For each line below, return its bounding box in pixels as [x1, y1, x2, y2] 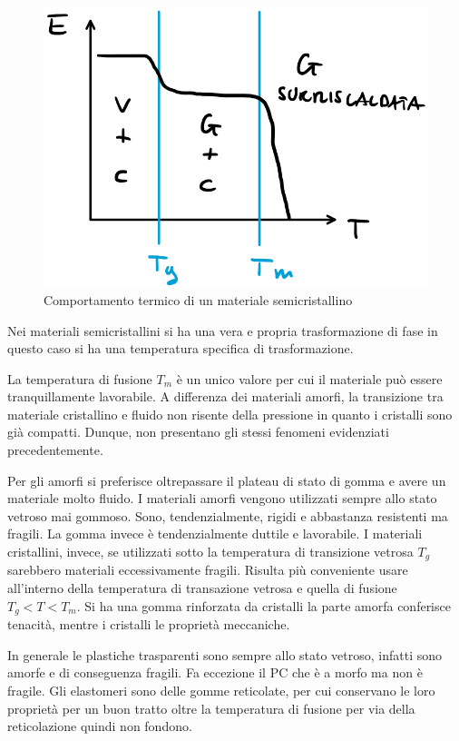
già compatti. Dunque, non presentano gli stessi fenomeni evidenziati [7, 422, 389, 441]
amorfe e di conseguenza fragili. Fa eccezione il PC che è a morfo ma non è [7, 663, 423, 682]
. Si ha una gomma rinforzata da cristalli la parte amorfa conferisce [76, 596, 451, 615]
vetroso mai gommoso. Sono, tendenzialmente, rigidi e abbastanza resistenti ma [7, 506, 448, 525]
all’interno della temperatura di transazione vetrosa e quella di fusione [7, 578, 397, 598]
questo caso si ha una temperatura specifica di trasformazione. [7, 339, 354, 358]
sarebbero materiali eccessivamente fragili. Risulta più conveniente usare [7, 560, 408, 579]
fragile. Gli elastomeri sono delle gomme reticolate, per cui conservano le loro [7, 680, 435, 699]
